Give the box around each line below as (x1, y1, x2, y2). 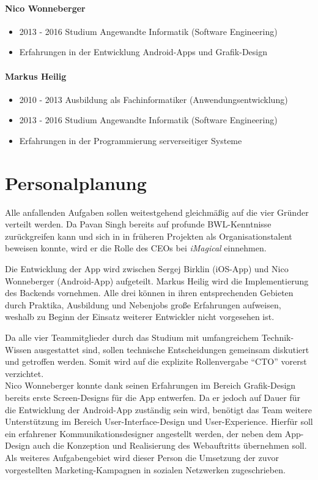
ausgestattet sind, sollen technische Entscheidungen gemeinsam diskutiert (34, 343, 309, 356)
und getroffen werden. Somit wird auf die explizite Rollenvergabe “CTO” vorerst (5, 355, 307, 368)
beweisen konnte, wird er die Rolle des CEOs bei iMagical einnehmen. (5, 242, 267, 254)
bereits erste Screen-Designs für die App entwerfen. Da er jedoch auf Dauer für (5, 391, 301, 403)
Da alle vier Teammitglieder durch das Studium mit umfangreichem (5, 331, 259, 344)
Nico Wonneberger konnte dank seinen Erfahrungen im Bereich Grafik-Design (5, 379, 296, 392)
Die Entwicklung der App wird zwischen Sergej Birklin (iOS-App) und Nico (5, 262, 289, 275)
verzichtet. (5, 367, 44, 379)
